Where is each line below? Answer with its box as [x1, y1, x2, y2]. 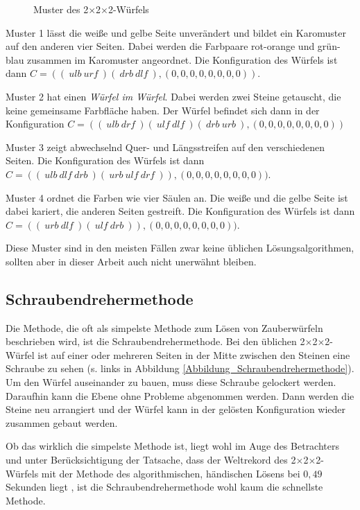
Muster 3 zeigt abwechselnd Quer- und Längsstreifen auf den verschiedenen [6, 139, 325, 154]
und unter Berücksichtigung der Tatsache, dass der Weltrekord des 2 [6, 452, 296, 467]
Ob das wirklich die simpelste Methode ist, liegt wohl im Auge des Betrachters [6, 439, 339, 453]
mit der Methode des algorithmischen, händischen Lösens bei [41, 466, 300, 480]
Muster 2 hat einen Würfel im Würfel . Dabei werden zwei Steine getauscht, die [6, 89, 341, 103]
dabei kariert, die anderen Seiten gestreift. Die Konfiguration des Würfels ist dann [6, 204, 355, 218]
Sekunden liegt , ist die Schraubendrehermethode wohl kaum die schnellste [6, 480, 323, 494]
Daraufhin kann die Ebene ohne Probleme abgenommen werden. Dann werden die [6, 388, 354, 403]
